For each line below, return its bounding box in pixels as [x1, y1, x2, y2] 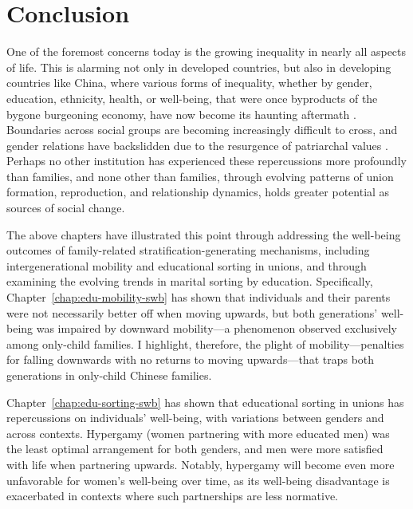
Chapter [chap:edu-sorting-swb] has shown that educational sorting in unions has [6, 393, 404, 410]
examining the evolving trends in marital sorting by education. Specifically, [6, 273, 373, 290]
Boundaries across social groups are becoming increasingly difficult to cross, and [6, 121, 398, 138]
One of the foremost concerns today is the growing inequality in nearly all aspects [6, 43, 407, 60]
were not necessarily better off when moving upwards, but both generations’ [6, 304, 378, 321]
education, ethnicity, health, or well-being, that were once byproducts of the [6, 89, 378, 106]
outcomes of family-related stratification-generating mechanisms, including [6, 242, 370, 258]
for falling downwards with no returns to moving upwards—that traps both [6, 351, 375, 368]
